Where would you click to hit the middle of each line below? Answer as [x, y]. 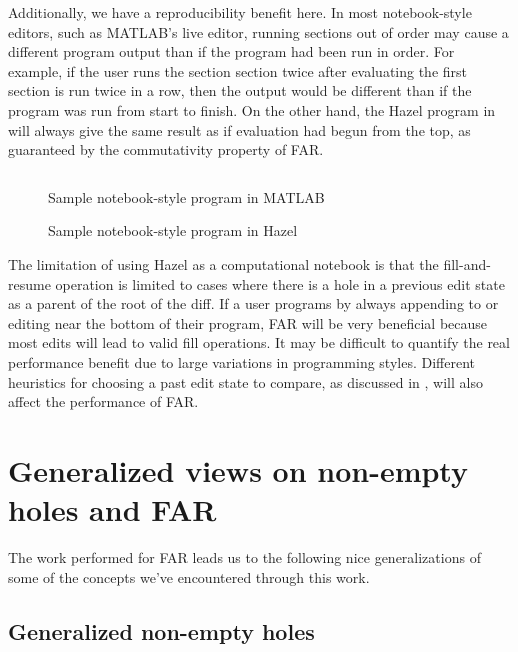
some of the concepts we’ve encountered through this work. [189, 576]
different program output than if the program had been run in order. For [231, 51]
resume [29, 283]
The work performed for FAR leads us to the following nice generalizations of [244, 557]
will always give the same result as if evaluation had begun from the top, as [239, 129]
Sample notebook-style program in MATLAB [186, 196]
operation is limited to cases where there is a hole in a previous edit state [280, 283]
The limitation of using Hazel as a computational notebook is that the [223, 263]
